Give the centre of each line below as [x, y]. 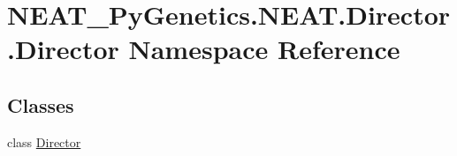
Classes [41, 104]
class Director [44, 141]
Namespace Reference [264, 49]
